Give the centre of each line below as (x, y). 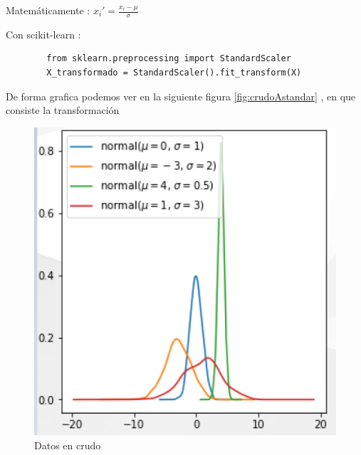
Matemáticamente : (48, 10)
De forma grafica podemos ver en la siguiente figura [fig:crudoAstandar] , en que (181, 96)
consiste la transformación (63, 110)
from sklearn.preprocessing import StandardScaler (169, 59)
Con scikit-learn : (43, 34)
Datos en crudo (68, 445)
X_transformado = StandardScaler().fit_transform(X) (174, 73)
